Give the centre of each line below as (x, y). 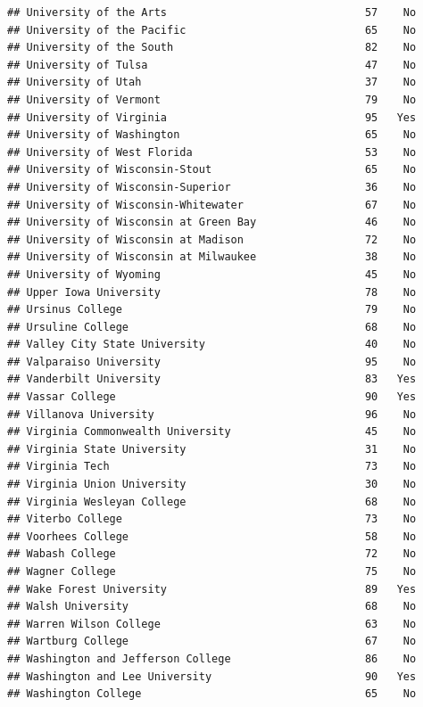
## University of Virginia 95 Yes (212, 117)
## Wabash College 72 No (212, 554)
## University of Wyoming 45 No (212, 274)
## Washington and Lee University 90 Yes (212, 676)
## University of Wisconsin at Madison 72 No (212, 239)
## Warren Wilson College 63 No (212, 624)
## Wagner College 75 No (212, 571)
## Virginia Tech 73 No (212, 467)
